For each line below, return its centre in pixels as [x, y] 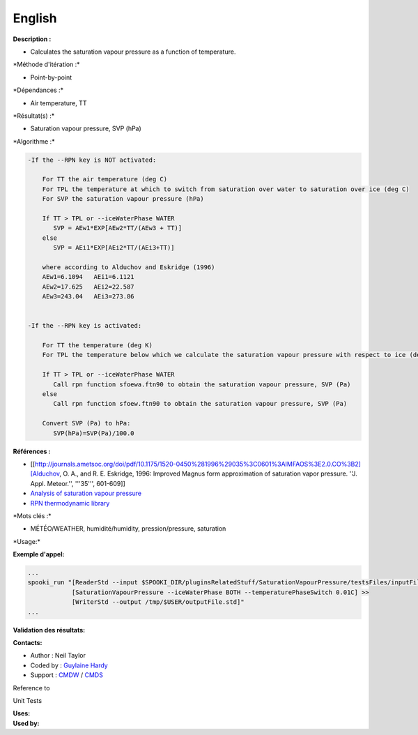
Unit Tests [27, 700]
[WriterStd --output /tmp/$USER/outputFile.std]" [158, 602]
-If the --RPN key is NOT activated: [92, 160]
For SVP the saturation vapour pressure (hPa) [123, 199]
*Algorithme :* [34, 141]
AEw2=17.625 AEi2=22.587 [88, 287]
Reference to [31, 688]
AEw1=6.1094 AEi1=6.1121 [88, 277]
